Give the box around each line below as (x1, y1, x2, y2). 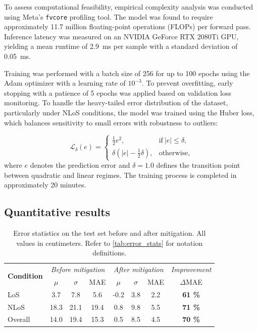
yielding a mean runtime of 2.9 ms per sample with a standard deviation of (4, 41, 238, 51)
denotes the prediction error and (30, 160, 130, 170)
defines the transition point (156, 160, 240, 170)
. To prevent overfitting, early (141, 78, 233, 88)
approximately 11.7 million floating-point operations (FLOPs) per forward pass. (4, 21, 251, 32)
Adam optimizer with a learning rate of (4, 78, 126, 88)
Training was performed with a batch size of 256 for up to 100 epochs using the (4, 68, 250, 78)
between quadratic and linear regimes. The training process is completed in (4, 169, 237, 180)
